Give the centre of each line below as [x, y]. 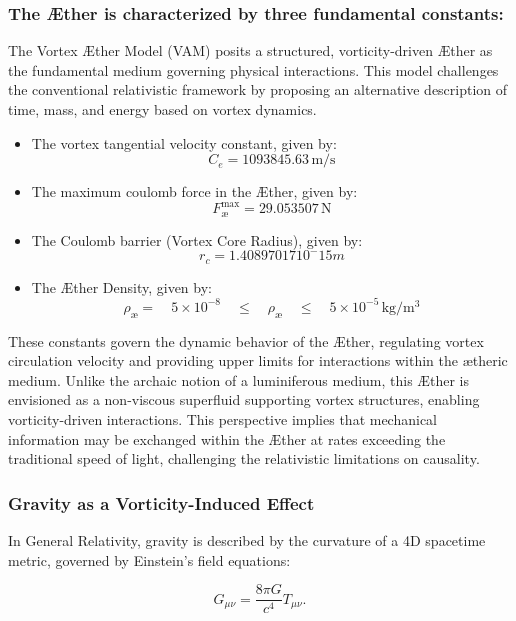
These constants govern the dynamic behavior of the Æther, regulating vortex [246, 340]
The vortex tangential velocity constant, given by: [184, 142]
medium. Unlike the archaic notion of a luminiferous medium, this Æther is [239, 379]
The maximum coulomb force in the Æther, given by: [194, 191]
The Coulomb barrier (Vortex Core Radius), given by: [197, 239]
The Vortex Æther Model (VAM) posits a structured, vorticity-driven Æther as [250, 50]
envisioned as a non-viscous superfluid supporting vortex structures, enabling [244, 399]
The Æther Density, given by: [121, 286]
